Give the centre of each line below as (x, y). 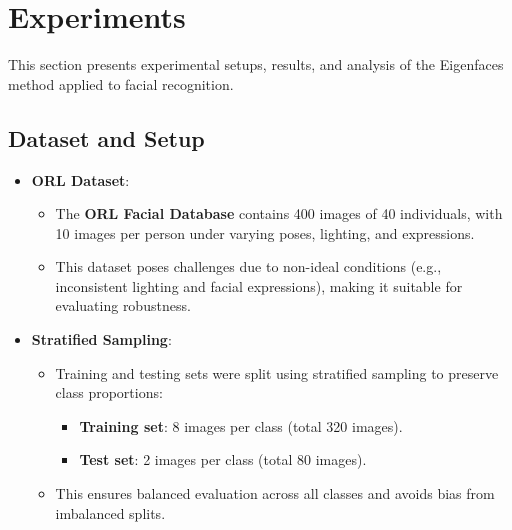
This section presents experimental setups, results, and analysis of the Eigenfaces (256, 64)
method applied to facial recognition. (121, 83)
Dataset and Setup (106, 137)
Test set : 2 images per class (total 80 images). (223, 459)
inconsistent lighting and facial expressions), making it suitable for (259, 285)
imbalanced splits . (110, 512)
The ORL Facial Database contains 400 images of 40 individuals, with (279, 213)
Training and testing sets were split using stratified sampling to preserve (277, 372)
